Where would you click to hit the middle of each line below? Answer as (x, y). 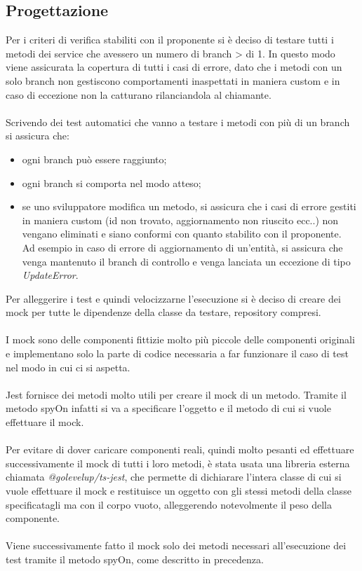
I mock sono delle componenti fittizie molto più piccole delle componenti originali (180, 339)
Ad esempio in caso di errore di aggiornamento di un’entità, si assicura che (182, 247)
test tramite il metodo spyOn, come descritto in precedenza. (135, 559)
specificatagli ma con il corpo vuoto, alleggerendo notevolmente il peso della (169, 504)
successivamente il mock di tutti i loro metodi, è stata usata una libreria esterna (178, 463)
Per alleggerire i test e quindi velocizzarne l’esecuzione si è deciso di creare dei (173, 298)
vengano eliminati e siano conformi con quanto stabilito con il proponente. (182, 234)
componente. (33, 518)
